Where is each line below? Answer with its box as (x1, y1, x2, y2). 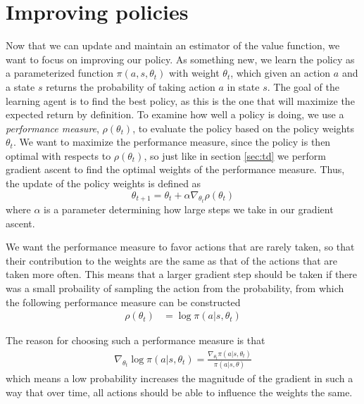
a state (6, 79, 35, 94)
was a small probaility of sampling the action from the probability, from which (6, 281, 344, 296)
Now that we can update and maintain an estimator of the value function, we (6, 38, 340, 53)
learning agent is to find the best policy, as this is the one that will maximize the (6, 93, 355, 108)
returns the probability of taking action (46, 79, 215, 94)
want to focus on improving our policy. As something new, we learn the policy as (6, 51, 355, 66)
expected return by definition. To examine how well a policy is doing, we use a (6, 107, 344, 122)
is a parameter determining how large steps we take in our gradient (44, 202, 334, 217)
